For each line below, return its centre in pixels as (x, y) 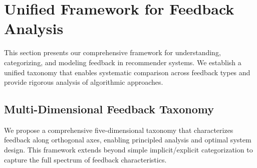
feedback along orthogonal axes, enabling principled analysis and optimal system (128, 140)
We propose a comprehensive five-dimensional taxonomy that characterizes (119, 130)
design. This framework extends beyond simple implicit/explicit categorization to (128, 150)
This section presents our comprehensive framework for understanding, (112, 52)
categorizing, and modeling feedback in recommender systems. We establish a (123, 62)
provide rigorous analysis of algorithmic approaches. (84, 82)
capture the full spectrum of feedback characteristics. (85, 159)
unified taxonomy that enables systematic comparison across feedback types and (127, 72)
